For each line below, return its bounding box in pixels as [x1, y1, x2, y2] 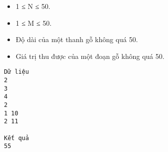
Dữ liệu [4, 68, 29, 76]
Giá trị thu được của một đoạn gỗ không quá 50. [15, 51, 165, 61]
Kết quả [4, 134, 29, 142]
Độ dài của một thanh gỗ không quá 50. [15, 34, 138, 45]
